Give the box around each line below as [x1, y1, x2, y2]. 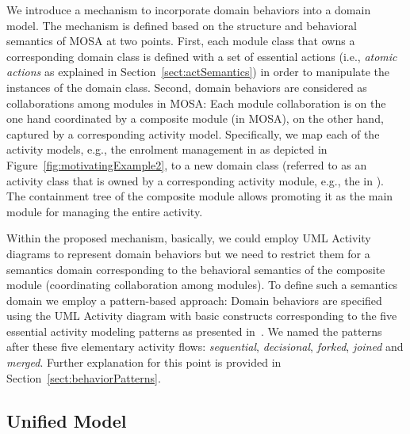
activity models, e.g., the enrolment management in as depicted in [6, 141, 328, 158]
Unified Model [6, 408, 127, 432]
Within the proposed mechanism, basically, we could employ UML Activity [6, 230, 371, 246]
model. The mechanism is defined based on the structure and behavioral [6, 17, 357, 33]
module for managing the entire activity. [6, 203, 203, 219]
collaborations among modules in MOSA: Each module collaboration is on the [6, 94, 386, 111]
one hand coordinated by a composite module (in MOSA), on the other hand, [6, 110, 384, 127]
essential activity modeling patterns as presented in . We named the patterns [6, 322, 382, 339]
